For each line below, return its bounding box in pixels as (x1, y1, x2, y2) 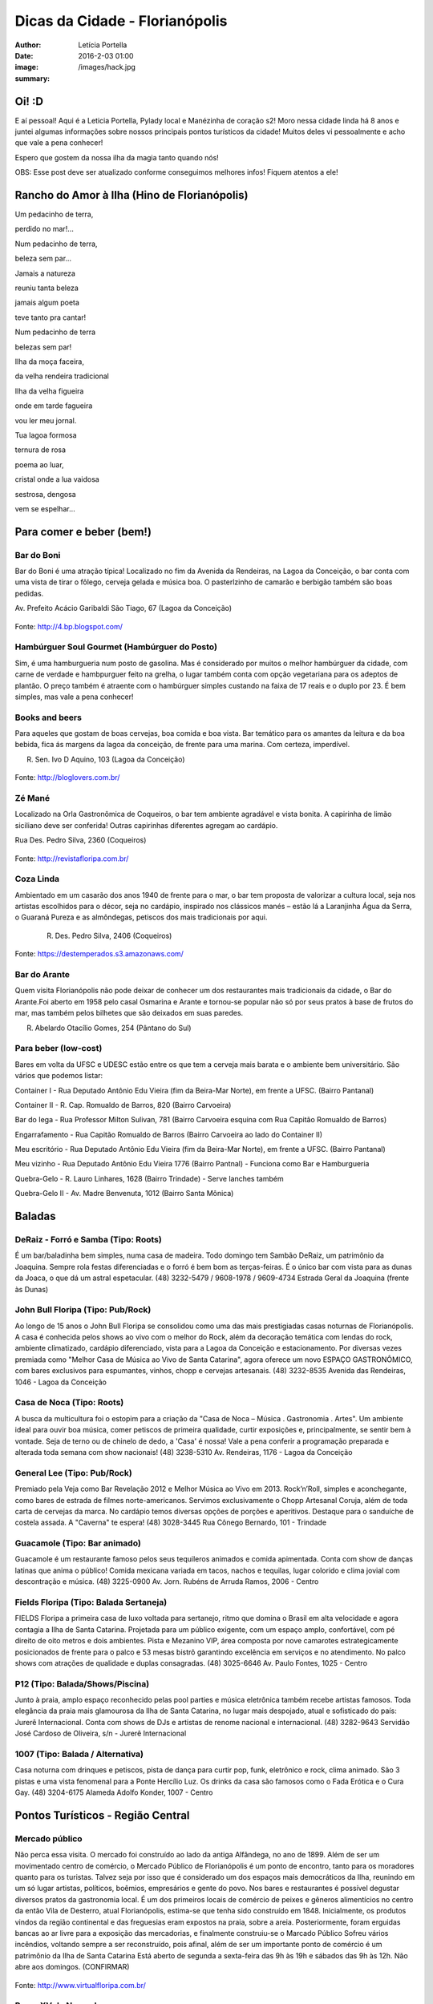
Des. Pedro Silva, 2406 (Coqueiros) (55, 931, 172, 940)
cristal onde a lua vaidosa (14, 475, 99, 484)
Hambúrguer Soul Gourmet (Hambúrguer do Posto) (14, 641, 218, 653)
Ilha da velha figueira (14, 386, 84, 396)
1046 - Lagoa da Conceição (14, 1377, 107, 1387)
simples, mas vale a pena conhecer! (14, 692, 134, 701)
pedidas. (14, 588, 44, 598)
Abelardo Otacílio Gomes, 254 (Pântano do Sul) (34, 1023, 192, 1032)
